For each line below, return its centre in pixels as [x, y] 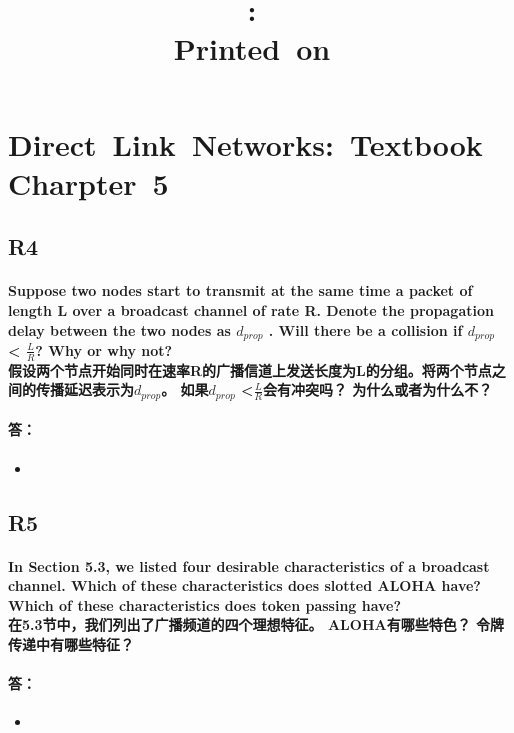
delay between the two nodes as [119, 329]
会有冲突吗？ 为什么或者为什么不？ [377, 389]
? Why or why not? [104, 349]
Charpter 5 [88, 182]
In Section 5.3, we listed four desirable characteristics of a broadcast [249, 565]
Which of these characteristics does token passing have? [205, 604]
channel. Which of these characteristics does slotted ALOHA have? [244, 585]
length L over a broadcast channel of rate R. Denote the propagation [251, 309]
